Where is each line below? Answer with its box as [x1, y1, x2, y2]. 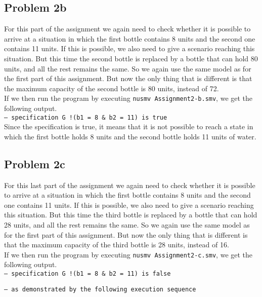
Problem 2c [4, 156, 65, 171]
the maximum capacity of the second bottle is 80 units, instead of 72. [4, 83, 219, 93]
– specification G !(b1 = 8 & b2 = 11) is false [4, 270, 171, 278]
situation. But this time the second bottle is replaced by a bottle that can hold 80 [4, 53, 258, 63]
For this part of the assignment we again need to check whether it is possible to [4, 23, 251, 34]
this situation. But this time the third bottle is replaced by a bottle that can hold [4, 209, 257, 220]
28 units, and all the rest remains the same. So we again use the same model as [4, 219, 250, 230]
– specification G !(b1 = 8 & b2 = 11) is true [4, 114, 167, 121]
